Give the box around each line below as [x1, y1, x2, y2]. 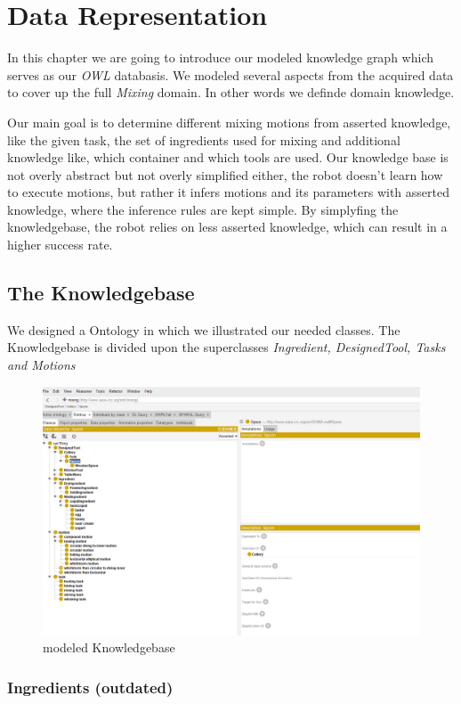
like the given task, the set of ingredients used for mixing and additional [7, 130, 400, 149]
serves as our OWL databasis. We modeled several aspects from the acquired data [7, 65, 454, 84]
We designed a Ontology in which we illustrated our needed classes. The [7, 320, 400, 339]
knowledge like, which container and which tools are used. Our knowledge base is [7, 148, 449, 167]
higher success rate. [7, 235, 113, 254]
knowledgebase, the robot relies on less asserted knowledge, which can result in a [7, 217, 448, 236]
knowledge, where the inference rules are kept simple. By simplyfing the [7, 200, 399, 218]
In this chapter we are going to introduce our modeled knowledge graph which [7, 48, 433, 67]
